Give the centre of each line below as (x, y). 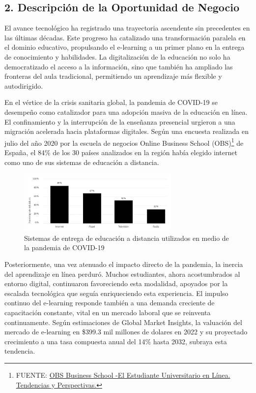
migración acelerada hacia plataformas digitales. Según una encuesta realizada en (127, 131)
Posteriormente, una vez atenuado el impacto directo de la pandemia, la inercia (124, 264)
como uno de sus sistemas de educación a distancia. (82, 162)
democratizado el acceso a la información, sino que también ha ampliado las (119, 66)
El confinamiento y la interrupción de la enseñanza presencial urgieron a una (120, 121)
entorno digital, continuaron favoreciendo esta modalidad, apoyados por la (116, 283)
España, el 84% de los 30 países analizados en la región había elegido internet (121, 152)
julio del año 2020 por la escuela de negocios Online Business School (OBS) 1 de (124, 142)
